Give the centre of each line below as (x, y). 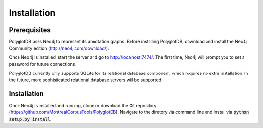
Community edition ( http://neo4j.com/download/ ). (59, 48)
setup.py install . (30, 119)
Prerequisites (30, 30)
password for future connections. (43, 64)
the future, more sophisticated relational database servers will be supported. (86, 80)
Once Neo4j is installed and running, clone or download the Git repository (83, 105)
